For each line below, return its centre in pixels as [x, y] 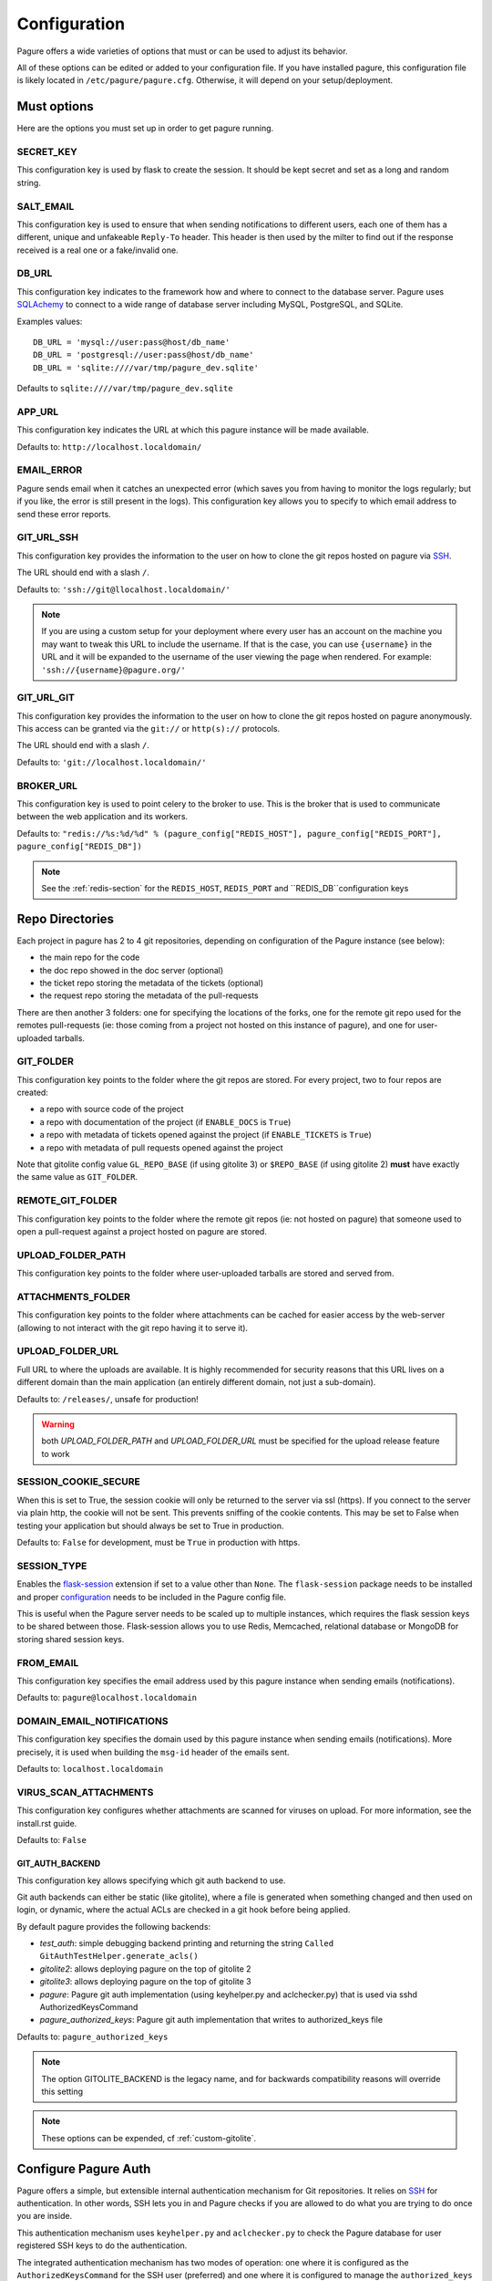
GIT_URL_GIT [46, 698]
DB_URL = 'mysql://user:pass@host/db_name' [132, 342]
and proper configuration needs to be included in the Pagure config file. [152, 1597]
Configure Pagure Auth [84, 2168]
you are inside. [45, 2216]
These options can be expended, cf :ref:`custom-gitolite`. [149, 2138]
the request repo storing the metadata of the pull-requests [149, 995]
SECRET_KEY [47, 152]
